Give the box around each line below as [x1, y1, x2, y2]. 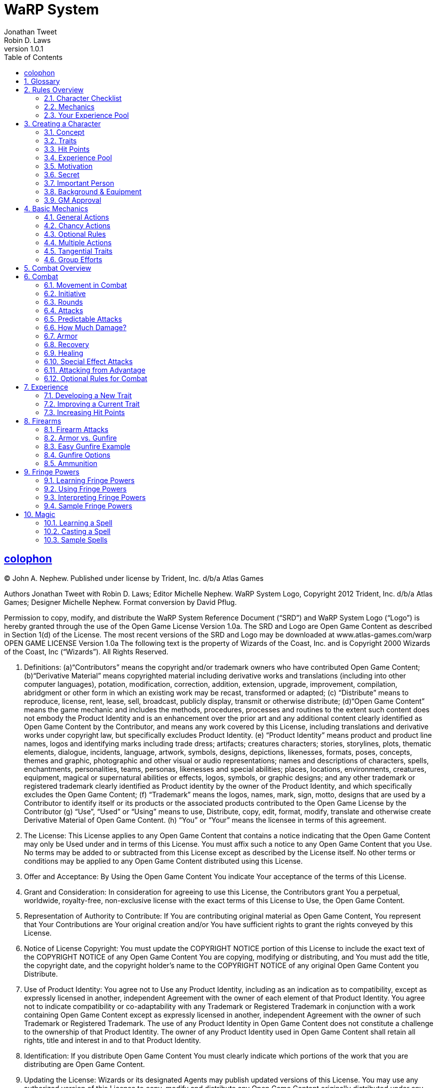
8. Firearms [24, 416, 61, 425]
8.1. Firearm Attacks [44, 425, 108, 434]
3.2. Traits [44, 136, 77, 145]
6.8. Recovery [44, 340, 89, 349]
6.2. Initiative [44, 289, 86, 298]
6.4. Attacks [44, 306, 83, 315]
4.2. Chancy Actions [44, 221, 110, 230]
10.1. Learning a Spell [44, 518, 112, 527]
